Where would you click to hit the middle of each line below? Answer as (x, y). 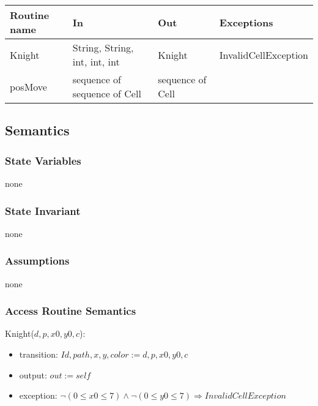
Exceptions (246, 22)
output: (33, 374)
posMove (28, 86)
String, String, (103, 47)
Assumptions (37, 261)
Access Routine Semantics (71, 311)
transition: (39, 354)
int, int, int (96, 62)
